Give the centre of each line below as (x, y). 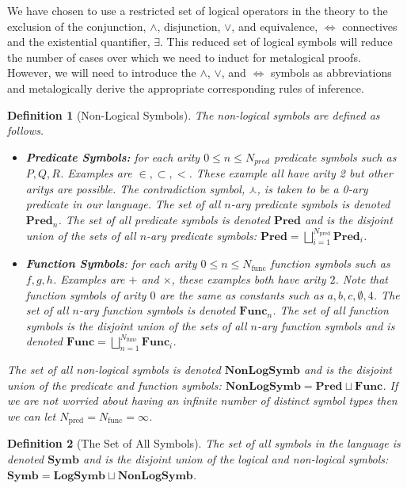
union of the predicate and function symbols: (114, 385)
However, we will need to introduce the (102, 72)
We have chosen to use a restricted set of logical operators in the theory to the (198, 10)
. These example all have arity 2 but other (291, 173)
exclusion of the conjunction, (77, 26)
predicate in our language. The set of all (123, 204)
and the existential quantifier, (79, 42)
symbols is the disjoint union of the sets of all (136, 325)
